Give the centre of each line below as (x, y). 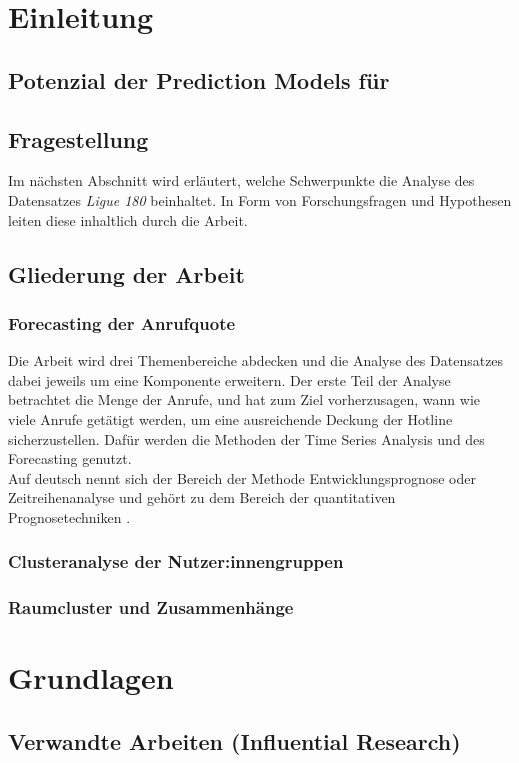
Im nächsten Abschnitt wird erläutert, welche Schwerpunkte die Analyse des (241, 180)
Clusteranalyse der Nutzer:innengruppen (176, 561)
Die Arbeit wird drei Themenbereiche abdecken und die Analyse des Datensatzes (256, 360)
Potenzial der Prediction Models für (199, 79)
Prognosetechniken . (69, 516)
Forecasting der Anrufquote (122, 322)
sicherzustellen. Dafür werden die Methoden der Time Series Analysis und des (246, 438)
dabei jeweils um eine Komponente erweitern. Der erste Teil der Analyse (229, 379)
